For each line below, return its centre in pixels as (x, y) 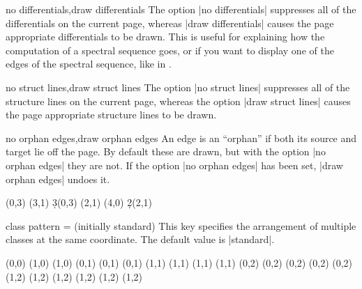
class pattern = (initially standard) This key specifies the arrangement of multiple (181, 225)
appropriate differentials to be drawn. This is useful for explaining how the (165, 37)
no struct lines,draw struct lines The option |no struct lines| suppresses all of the (178, 87)
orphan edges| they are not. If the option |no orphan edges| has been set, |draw (174, 165)
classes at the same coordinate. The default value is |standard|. (140, 239)
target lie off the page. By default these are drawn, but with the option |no (166, 151)
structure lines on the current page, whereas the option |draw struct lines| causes (178, 101)
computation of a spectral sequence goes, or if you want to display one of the (170, 50)
